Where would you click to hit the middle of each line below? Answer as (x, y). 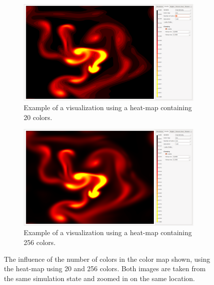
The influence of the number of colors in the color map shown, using (107, 259)
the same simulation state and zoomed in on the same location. (100, 278)
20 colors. (38, 117)
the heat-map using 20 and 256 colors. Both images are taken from (105, 268)
